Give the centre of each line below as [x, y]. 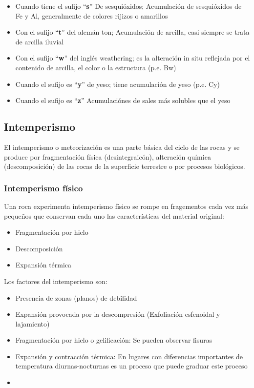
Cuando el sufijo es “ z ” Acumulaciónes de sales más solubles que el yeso [123, 100]
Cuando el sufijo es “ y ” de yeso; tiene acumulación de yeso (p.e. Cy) [118, 84]
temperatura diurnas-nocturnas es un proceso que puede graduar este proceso [131, 366]
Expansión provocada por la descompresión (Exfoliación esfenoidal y [118, 314]
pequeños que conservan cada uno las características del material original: [114, 215]
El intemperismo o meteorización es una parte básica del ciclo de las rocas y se [122, 147]
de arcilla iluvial [40, 41]
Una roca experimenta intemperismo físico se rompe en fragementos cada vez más [126, 206]
